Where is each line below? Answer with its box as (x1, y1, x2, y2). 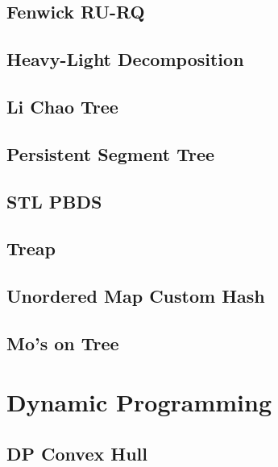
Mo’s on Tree (6, 330, 119, 355)
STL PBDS (6, 188, 102, 213)
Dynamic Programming (6, 386, 272, 419)
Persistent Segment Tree (6, 141, 215, 166)
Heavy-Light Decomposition (6, 47, 244, 72)
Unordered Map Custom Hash (6, 283, 265, 308)
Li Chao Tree (6, 93, 118, 118)
